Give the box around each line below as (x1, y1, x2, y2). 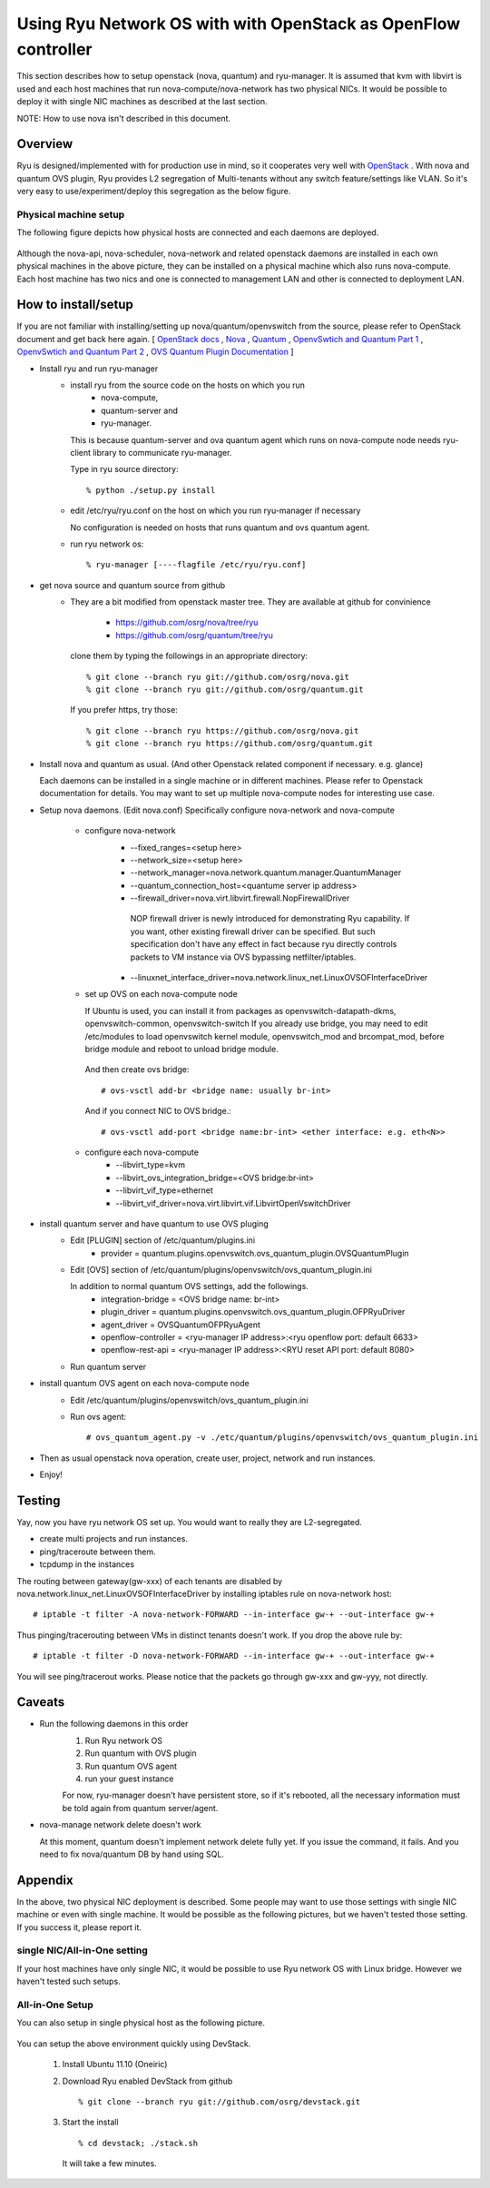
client (70, 447, 91, 458)
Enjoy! (39, 1469, 64, 1480)
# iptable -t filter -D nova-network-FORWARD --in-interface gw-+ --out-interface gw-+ (33, 1651, 436, 1661)
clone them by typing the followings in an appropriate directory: (70, 650, 309, 662)
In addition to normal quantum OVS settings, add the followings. (70, 1281, 309, 1292)
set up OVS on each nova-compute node (84, 989, 238, 1000)
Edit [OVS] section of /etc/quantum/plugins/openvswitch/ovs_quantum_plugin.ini (70, 1265, 372, 1276)
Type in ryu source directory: (70, 464, 179, 475)
